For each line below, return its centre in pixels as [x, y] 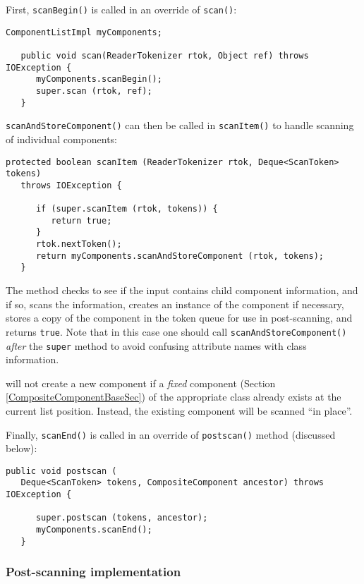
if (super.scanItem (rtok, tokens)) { [127, 209]
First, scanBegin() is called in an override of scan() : [121, 9]
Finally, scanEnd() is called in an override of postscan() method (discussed [171, 434]
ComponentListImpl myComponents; [84, 32]
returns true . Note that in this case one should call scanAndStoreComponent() [176, 331]
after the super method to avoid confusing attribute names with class [156, 345]
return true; [81, 220]
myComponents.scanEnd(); [94, 530]
